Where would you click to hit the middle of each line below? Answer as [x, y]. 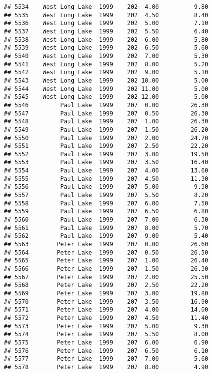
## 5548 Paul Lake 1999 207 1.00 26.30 [106, 122]
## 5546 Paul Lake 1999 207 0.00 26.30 [106, 105]
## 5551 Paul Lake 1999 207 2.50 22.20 [106, 146]
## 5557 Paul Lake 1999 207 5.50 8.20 [106, 195]
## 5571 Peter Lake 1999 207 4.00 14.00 [106, 310]
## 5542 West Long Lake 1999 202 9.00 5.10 [106, 72]
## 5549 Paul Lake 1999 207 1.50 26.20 [106, 129]
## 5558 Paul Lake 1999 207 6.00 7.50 [106, 203]
